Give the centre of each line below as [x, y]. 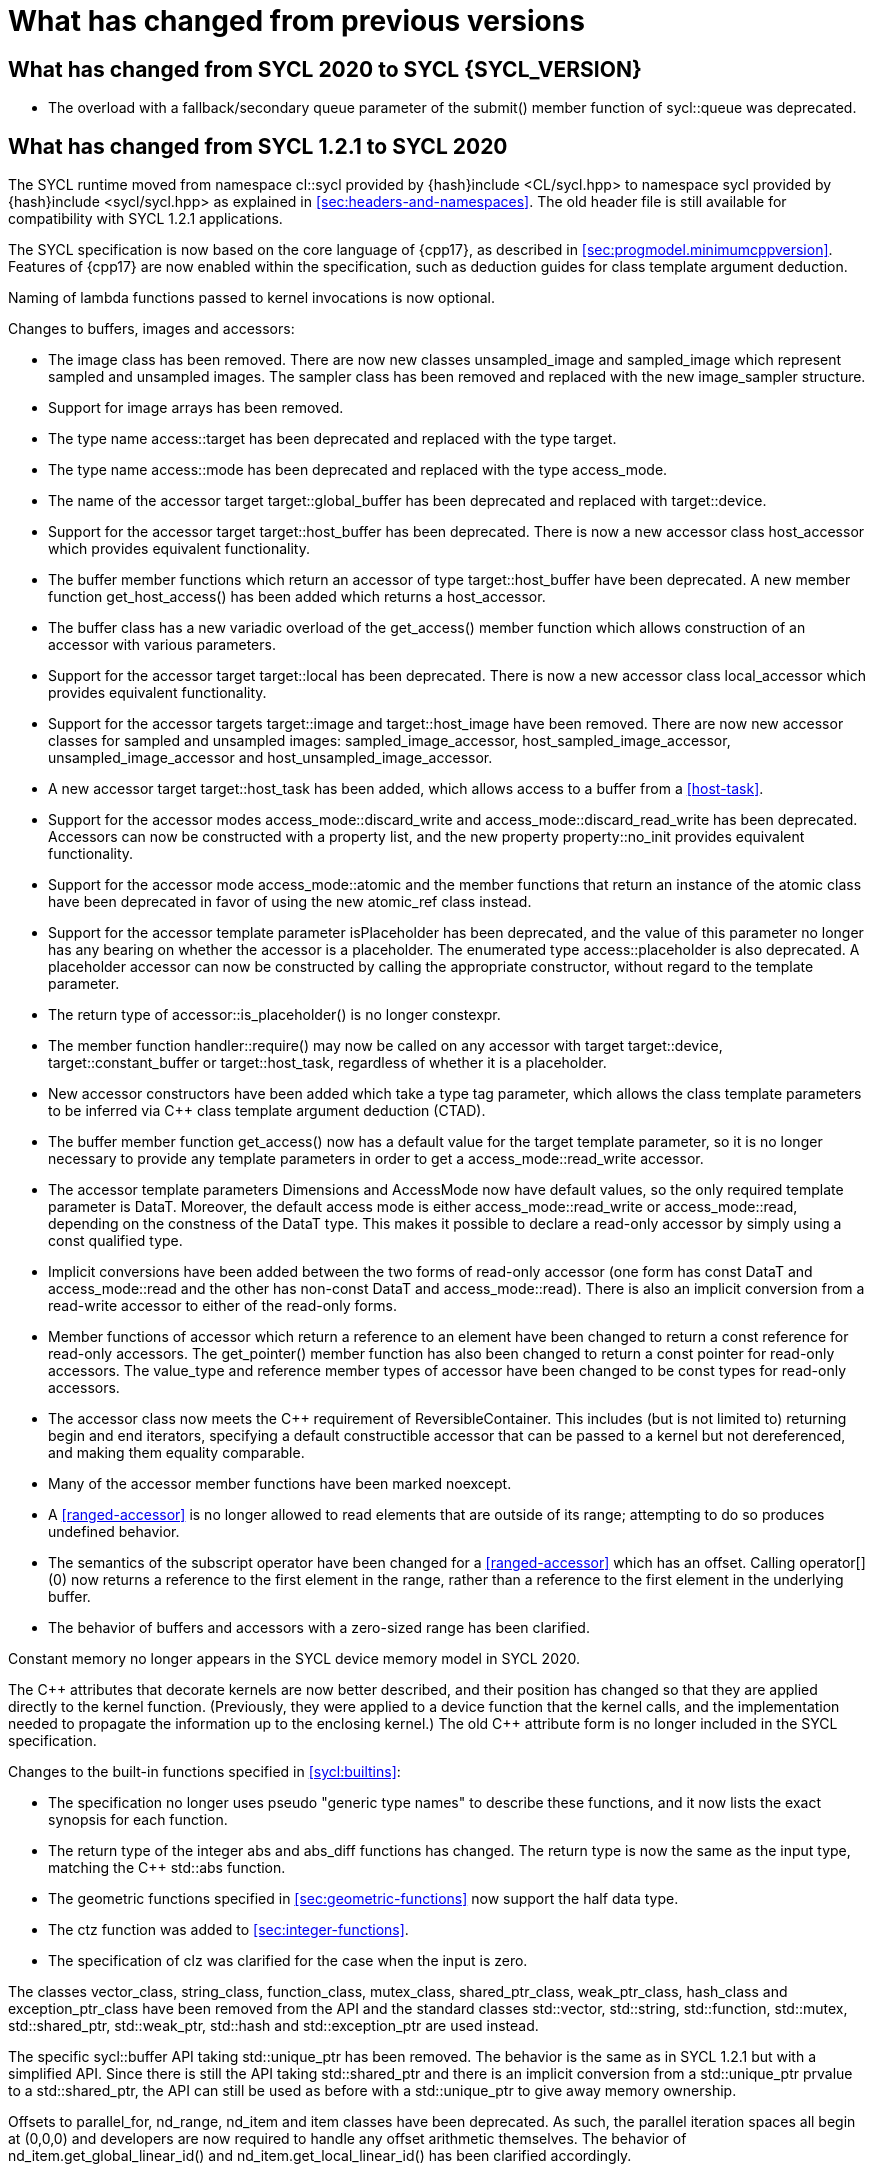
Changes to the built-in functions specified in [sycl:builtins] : [204, 1772]
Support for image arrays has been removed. [196, 408]
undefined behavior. [114, 1532]
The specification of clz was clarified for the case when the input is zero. [288, 1961]
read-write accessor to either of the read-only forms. [222, 1306]
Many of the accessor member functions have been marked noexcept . [280, 1484]
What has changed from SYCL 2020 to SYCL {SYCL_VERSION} [325, 69]
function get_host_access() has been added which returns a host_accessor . [297, 597]
